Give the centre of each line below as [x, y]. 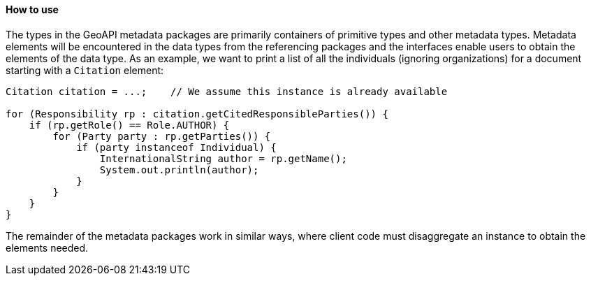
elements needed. [47, 247]
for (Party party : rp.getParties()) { [162, 136]
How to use [32, 9]
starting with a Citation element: [85, 70]
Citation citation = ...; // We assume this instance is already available [227, 91]
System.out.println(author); [179, 170]
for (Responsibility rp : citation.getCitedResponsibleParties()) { [197, 114]
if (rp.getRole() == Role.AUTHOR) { [129, 125]
